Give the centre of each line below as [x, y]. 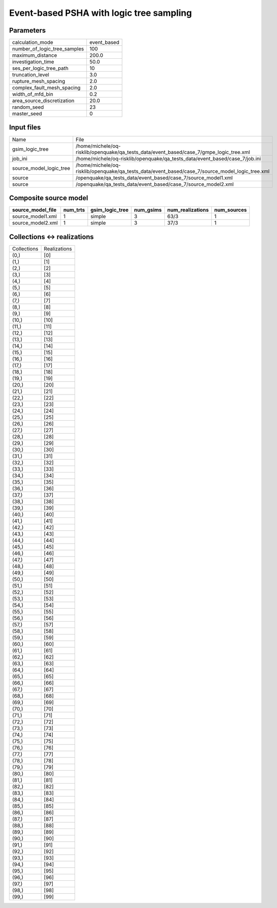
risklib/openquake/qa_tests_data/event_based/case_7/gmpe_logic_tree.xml [163, 152]
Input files [25, 128]
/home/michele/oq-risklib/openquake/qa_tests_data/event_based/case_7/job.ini [168, 158]
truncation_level [31, 75]
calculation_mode [33, 42]
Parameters [27, 30]
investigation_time [33, 62]
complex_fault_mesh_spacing [46, 88]
